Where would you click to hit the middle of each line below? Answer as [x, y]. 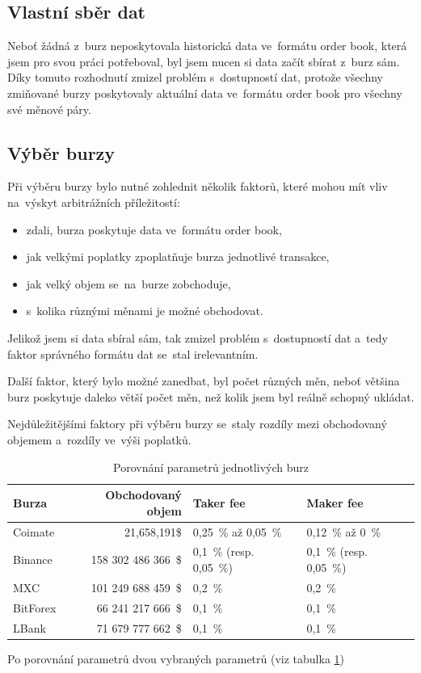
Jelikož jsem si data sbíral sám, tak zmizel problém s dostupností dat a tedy [198, 337]
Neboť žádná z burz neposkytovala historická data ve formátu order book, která [207, 46]
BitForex [35, 607]
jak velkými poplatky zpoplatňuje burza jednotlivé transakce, [178, 257]
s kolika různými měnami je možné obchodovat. [145, 311]
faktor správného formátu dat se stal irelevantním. [133, 353]
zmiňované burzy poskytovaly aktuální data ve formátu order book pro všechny [205, 93]
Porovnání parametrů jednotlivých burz [211, 467]
